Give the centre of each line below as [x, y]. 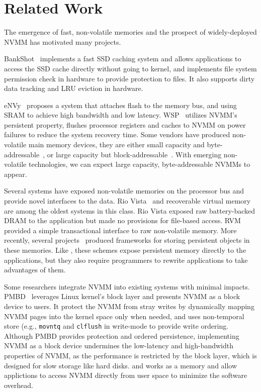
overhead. [19, 385]
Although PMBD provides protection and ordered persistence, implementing [122, 335]
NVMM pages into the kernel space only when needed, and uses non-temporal [124, 316]
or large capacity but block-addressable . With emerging [134, 154]
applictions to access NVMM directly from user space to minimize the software [126, 375]
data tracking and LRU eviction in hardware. [74, 88]
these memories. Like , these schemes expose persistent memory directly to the [125, 250]
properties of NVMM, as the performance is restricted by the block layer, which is [130, 355]
